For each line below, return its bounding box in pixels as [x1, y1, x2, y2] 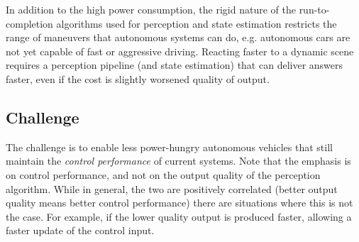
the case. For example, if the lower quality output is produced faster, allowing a [6, 209, 352, 224]
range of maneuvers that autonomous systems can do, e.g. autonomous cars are [6, 30, 350, 45]
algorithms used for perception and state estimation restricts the [56, 16, 337, 31]
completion [6, 16, 53, 31]
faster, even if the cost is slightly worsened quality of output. [6, 71, 270, 86]
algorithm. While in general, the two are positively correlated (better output [6, 181, 338, 196]
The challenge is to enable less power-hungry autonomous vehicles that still [6, 139, 333, 154]
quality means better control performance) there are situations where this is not [6, 195, 353, 210]
